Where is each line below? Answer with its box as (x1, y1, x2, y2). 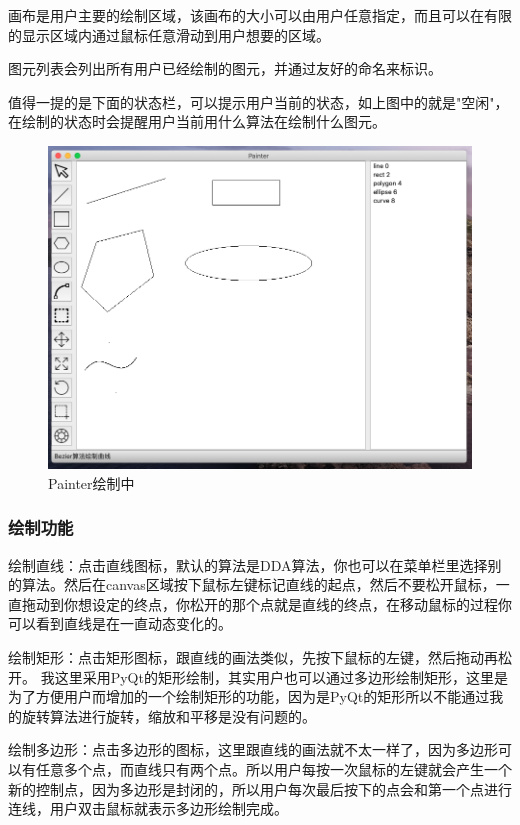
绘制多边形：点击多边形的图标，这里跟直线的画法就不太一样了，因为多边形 (8, 739, 498, 760)
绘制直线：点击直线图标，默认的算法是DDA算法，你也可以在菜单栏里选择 (8, 554, 488, 575)
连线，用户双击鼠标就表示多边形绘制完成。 (8, 798, 288, 819)
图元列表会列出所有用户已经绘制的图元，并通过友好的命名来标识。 (8, 58, 442, 79)
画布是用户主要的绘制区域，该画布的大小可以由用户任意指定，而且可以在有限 (8, 5, 512, 25)
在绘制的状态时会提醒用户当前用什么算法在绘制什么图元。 (8, 111, 386, 132)
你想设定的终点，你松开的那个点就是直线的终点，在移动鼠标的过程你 (63, 593, 512, 614)
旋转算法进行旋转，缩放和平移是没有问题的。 (21, 705, 316, 726)
